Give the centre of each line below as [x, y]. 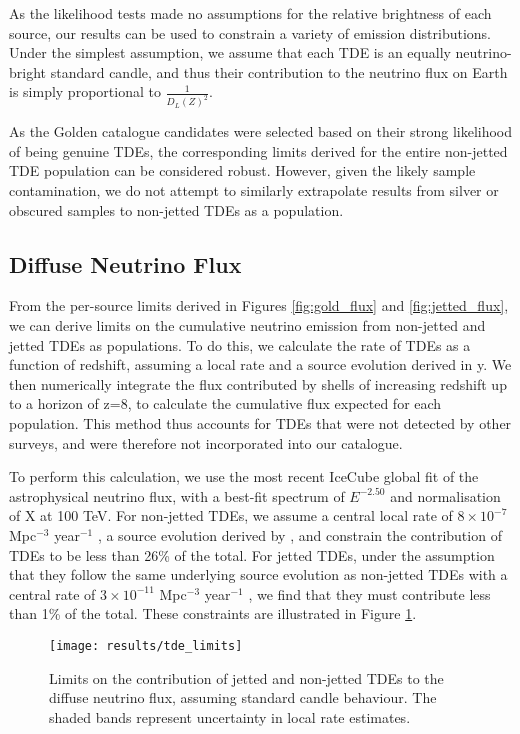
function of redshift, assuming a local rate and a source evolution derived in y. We [260, 364]
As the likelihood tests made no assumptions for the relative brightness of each [250, 13]
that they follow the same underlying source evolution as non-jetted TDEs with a [258, 574]
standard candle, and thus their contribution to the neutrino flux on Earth [279, 71]
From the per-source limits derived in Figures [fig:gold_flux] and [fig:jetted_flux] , [259, 305]
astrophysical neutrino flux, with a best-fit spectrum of [177, 495]
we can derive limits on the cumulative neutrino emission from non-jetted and [247, 325]
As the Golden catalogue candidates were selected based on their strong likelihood [261, 131]
